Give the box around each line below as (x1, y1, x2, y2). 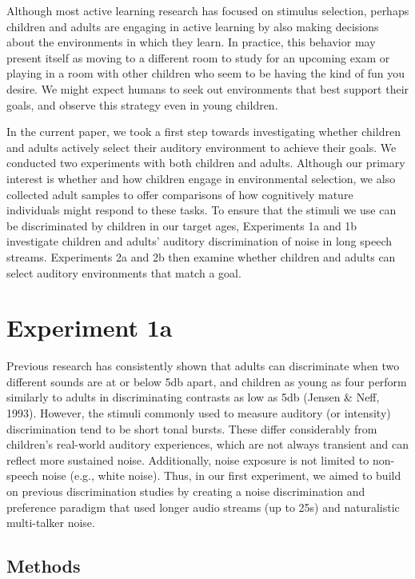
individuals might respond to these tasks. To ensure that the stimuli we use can (6, 202, 397, 218)
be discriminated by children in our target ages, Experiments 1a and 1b (6, 217, 357, 234)
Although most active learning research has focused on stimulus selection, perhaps (6, 2, 409, 18)
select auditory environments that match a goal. (6, 264, 241, 281)
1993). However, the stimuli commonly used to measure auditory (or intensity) (6, 405, 391, 421)
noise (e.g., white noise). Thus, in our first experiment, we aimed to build (42, 467, 401, 484)
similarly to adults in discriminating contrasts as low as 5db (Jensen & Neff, (6, 389, 380, 405)
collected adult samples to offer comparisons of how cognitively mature (6, 186, 353, 202)
